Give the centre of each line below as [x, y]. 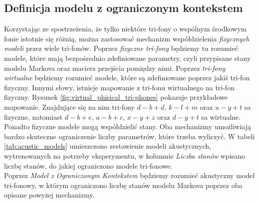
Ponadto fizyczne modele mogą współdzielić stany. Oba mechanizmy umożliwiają [128, 126]
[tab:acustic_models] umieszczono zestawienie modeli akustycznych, [108, 146]
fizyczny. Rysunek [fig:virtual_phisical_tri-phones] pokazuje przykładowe [116, 97]
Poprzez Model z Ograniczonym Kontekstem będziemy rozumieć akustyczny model [129, 175]
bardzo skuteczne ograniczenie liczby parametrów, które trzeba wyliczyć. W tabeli [129, 136]
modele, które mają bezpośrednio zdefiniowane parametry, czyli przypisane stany [128, 58]
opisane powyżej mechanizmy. [49, 195]
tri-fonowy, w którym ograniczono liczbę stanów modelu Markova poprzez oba [123, 185]
